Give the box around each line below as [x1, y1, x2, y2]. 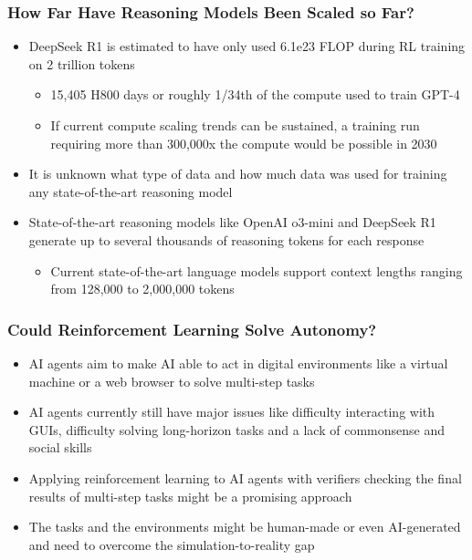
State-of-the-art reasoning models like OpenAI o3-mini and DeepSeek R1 [28, 213, 436, 232]
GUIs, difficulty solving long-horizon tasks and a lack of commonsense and [28, 420, 445, 439]
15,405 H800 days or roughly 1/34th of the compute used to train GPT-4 [50, 85, 460, 104]
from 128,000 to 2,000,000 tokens [50, 279, 235, 298]
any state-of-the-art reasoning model [28, 181, 233, 201]
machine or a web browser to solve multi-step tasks [28, 371, 315, 390]
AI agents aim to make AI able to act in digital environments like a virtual [28, 353, 448, 372]
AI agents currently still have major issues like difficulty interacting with [28, 402, 435, 421]
